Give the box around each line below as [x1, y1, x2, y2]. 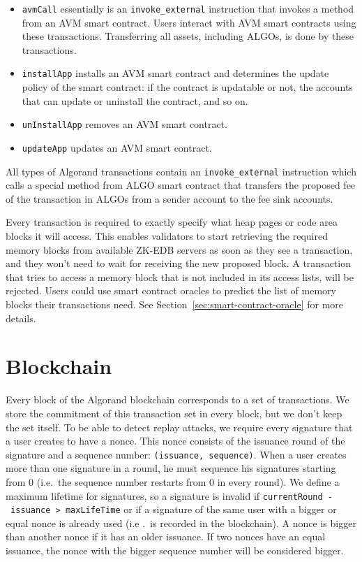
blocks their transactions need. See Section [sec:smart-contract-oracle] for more [6, 297, 344, 311]
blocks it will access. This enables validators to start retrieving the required [6, 229, 328, 243]
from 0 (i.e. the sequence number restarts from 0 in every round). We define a [6, 474, 340, 489]
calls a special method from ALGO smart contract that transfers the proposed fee [6, 178, 356, 192]
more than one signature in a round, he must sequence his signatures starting [6, 461, 336, 475]
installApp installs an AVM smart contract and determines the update [22, 66, 329, 80]
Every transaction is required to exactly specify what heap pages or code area [6, 215, 338, 229]
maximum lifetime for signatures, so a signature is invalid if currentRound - [6, 488, 333, 503]
